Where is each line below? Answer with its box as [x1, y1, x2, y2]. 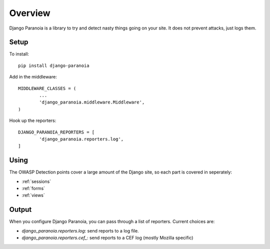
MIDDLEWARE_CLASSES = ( [18, 85, 76, 91]
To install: [9, 51, 29, 57]
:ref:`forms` [21, 185, 45, 191]
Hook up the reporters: [9, 117, 56, 123]
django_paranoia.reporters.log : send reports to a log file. [21, 227, 139, 233]
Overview [9, 7, 50, 18]
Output [9, 205, 32, 214]
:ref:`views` [21, 192, 45, 198]
